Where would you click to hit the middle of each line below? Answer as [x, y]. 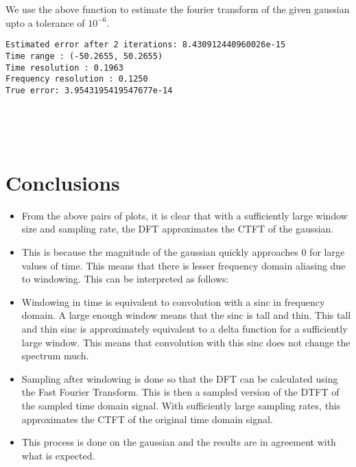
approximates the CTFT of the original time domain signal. [147, 419]
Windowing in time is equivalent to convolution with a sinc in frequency [173, 301]
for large [327, 251]
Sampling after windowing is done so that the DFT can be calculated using [180, 378]
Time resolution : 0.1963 [64, 68]
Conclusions [63, 182]
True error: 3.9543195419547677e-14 [89, 90]
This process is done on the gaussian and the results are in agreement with [179, 442]
